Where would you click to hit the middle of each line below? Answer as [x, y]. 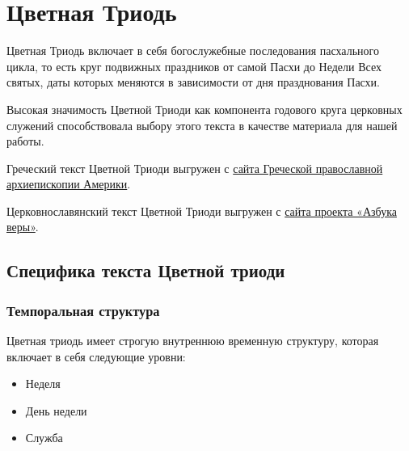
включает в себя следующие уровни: [96, 356]
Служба [44, 438]
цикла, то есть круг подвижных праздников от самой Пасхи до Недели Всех [194, 66]
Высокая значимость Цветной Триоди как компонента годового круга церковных [204, 109]
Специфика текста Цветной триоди [146, 270]
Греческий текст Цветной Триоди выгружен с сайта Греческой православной [195, 168]
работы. [25, 141]
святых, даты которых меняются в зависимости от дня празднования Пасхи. [194, 82]
